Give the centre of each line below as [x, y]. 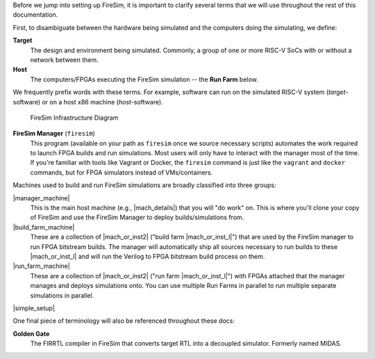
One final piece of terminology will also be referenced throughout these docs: [124, 321]
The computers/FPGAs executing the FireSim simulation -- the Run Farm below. [144, 79]
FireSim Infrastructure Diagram [74, 118]
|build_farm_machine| [44, 227]
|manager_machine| [41, 198]
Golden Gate [31, 333]
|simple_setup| [34, 308]
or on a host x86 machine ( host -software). [102, 102]
